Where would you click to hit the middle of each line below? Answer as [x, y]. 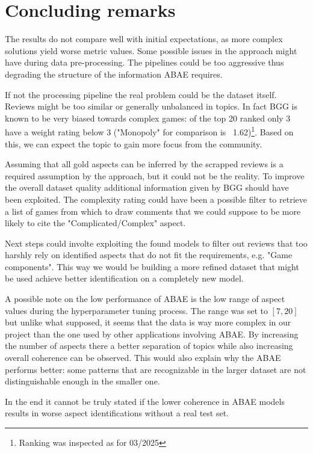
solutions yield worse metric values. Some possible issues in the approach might [151, 50]
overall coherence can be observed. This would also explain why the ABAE [143, 358]
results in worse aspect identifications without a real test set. [117, 413]
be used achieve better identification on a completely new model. [124, 278]
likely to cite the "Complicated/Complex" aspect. [95, 223]
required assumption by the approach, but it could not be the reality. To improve [155, 175]
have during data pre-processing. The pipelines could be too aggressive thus [144, 62]
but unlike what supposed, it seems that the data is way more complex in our [148, 322]
